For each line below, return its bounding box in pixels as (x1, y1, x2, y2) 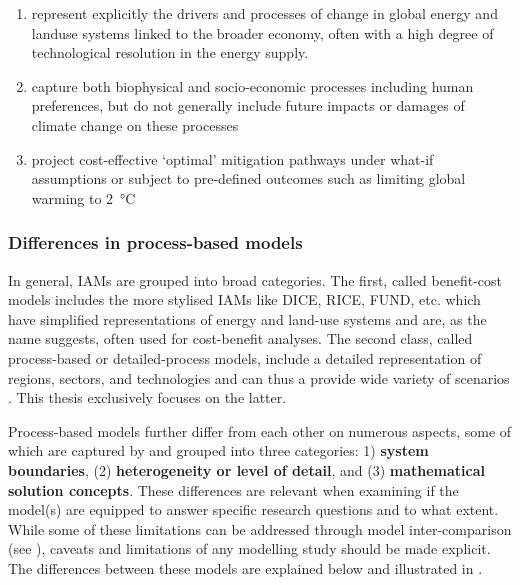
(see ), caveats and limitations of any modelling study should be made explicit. (8, 538, 491, 559)
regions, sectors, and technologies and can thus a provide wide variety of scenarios (8, 367, 510, 388)
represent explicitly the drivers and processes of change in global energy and (31, 3, 498, 23)
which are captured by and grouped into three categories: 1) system (8, 440, 429, 461)
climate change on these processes (31, 114, 239, 135)
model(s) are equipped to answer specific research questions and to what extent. (8, 499, 499, 520)
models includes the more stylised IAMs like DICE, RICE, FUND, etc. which (8, 289, 481, 310)
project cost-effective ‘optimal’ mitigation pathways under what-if (31, 148, 434, 169)
